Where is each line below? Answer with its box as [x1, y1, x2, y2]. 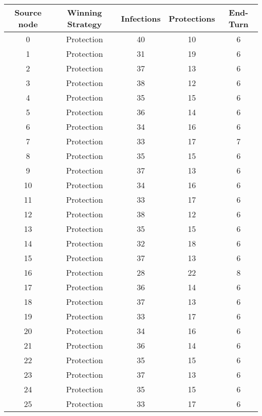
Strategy [67, 18, 102, 30]
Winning [67, 7, 102, 18]
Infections [121, 12, 161, 24]
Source [14, 7, 42, 18]
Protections [168, 12, 215, 24]
